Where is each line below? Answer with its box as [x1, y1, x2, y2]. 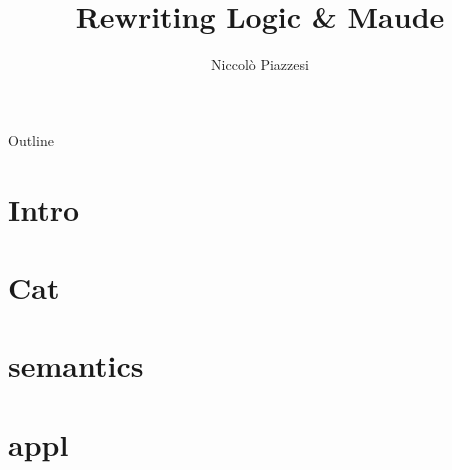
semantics [8, 345, 144, 386]
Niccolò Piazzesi [211, 54, 309, 75]
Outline [8, 129, 54, 150]
